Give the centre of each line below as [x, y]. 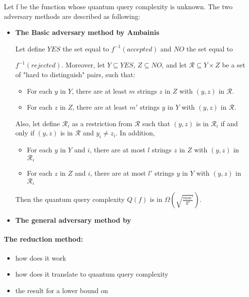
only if [25, 133]
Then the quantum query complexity [70, 199]
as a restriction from [102, 123]
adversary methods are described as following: [72, 16]
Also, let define [38, 123]
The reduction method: [43, 239]
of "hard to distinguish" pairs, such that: [75, 74]
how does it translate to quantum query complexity [92, 274]
